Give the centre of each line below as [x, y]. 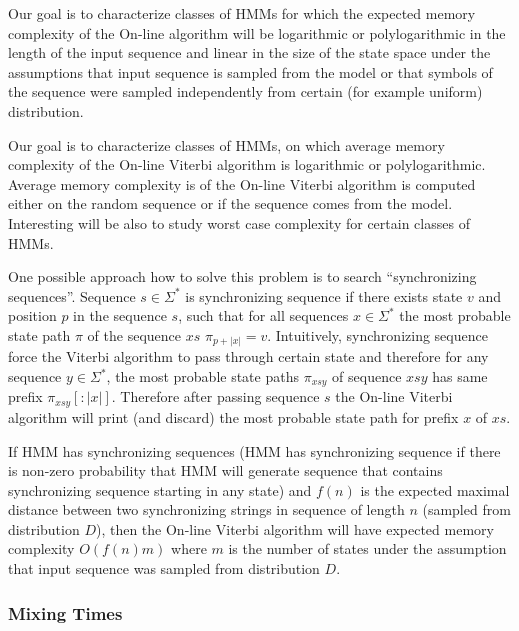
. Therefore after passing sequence [215, 396]
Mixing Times [65, 612]
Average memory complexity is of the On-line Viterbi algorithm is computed [242, 183]
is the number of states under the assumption [367, 548]
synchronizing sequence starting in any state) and [160, 489]
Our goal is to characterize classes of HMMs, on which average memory [226, 144]
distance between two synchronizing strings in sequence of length [206, 509]
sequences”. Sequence [72, 295]
